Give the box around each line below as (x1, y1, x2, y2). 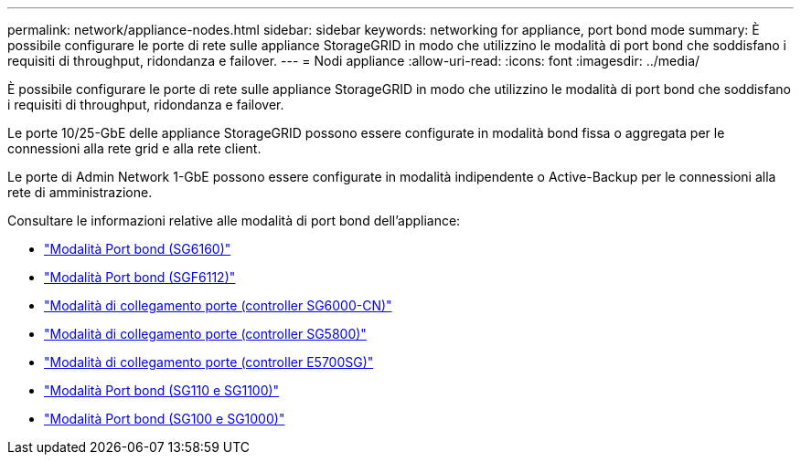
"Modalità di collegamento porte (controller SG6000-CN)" (44, 298, 392, 313)
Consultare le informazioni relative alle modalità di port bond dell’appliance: (7, 213, 461, 228)
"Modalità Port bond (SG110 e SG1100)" (44, 383, 280, 398)
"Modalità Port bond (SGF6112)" (44, 269, 236, 285)
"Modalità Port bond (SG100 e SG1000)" (44, 411, 285, 426)
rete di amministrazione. (7, 184, 153, 200)
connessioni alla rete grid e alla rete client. (7, 141, 262, 156)
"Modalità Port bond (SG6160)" (44, 241, 231, 257)
